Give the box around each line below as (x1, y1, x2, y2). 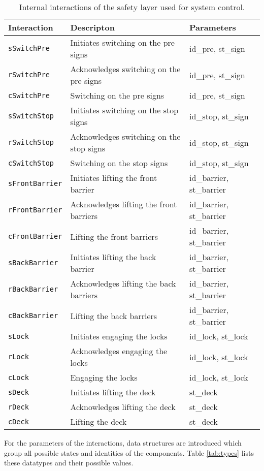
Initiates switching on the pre (70, 37, 175, 48)
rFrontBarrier (8, 206, 62, 214)
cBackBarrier (8, 311, 58, 320)
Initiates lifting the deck (70, 386, 156, 398)
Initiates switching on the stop (70, 104, 179, 116)
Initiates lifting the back (70, 251, 156, 263)
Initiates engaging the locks (70, 330, 168, 342)
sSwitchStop (8, 112, 54, 120)
